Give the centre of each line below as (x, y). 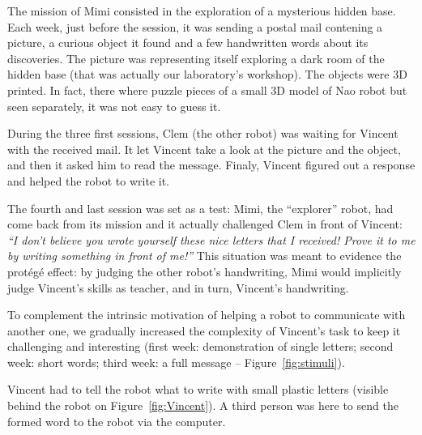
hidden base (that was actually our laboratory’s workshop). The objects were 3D (207, 74)
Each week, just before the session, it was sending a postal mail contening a (195, 26)
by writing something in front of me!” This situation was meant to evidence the (205, 256)
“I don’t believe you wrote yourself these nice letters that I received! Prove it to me (211, 239)
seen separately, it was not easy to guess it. (114, 106)
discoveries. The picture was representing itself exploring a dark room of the (196, 58)
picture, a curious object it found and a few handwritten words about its (188, 43)
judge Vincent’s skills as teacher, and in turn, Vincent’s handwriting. (178, 287)
